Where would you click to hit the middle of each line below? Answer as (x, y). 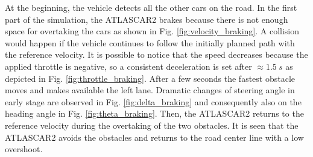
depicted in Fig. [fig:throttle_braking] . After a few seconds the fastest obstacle (150, 78)
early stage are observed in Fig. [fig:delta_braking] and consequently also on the (153, 101)
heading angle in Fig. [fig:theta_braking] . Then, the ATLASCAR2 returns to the (154, 113)
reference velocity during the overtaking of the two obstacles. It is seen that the (152, 125)
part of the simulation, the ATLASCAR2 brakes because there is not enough (147, 19)
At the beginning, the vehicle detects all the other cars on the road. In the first (151, 7)
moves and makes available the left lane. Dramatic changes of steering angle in (150, 90)
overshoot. (24, 149)
